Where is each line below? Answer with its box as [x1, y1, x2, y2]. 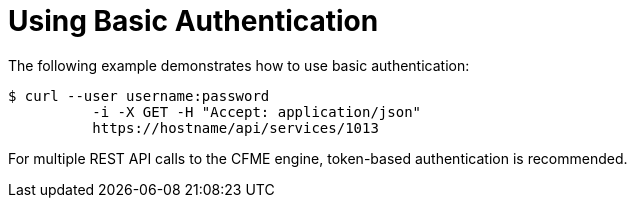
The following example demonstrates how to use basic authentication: [8, 56, 470, 74]
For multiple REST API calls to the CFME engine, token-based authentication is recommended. [8, 149, 628, 167]
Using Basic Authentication [8, 4, 379, 38]
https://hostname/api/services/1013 [92, 119, 379, 136]
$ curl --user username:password [8, 87, 270, 104]
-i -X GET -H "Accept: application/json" [92, 103, 422, 120]
